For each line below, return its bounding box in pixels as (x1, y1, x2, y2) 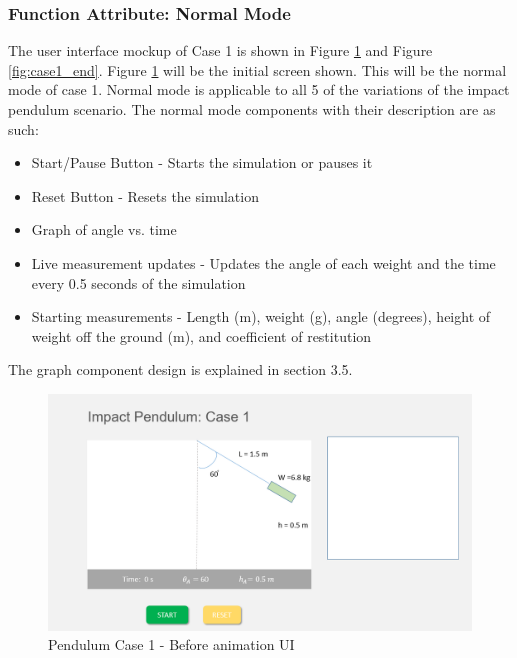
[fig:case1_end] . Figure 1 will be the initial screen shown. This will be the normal (8, 59, 507, 80)
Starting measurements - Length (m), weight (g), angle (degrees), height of (31, 306, 491, 327)
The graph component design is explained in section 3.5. (8, 359, 353, 380)
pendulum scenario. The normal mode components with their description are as (8, 99, 496, 119)
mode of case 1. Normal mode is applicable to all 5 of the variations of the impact (8, 79, 510, 100)
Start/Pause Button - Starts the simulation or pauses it (31, 152, 373, 173)
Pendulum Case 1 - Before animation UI (48, 634, 295, 655)
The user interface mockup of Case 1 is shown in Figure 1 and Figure (8, 40, 433, 61)
